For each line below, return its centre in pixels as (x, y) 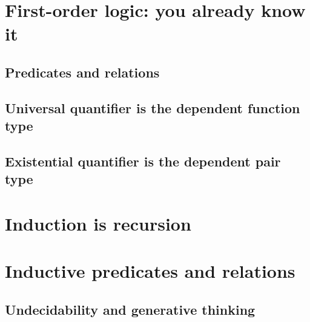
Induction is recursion (98, 223)
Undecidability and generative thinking (130, 309)
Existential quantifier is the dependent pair (143, 161)
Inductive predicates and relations (150, 271)
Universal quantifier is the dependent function (153, 107)
